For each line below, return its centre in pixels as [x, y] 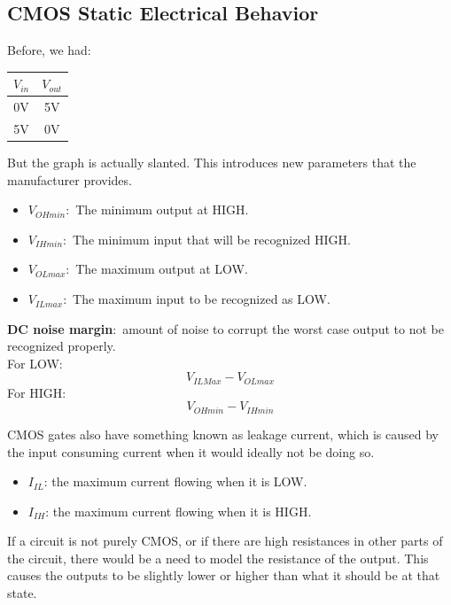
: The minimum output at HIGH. [157, 209]
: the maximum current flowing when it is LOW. [175, 481]
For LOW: [35, 363]
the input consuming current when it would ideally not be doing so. [191, 451]
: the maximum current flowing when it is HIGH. [179, 511]
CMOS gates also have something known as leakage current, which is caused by [223, 434]
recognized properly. [62, 346]
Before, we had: [49, 50]
